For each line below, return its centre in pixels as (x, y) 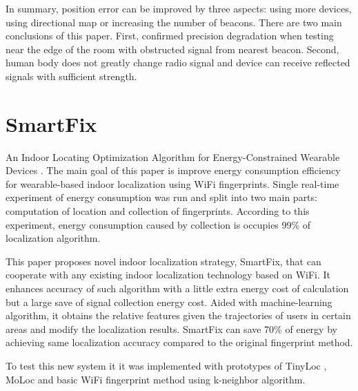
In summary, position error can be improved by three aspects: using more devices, (179, 8)
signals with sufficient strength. (71, 76)
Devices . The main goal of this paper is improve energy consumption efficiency (173, 170)
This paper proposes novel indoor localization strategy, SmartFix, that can (163, 261)
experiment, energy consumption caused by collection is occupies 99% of (158, 224)
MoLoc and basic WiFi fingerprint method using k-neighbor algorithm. (156, 379)
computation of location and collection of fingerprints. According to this (158, 211)
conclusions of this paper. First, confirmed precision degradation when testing (170, 36)
